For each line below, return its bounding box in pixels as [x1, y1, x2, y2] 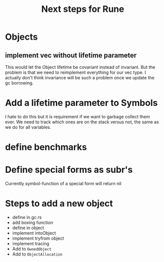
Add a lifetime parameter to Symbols [5, 98, 158, 108]
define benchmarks [5, 142, 87, 153]
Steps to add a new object [5, 198, 113, 209]
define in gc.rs [12, 214, 42, 220]
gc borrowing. [5, 80, 33, 86]
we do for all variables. [5, 124, 52, 130]
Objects [5, 31, 38, 43]
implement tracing [12, 241, 49, 246]
